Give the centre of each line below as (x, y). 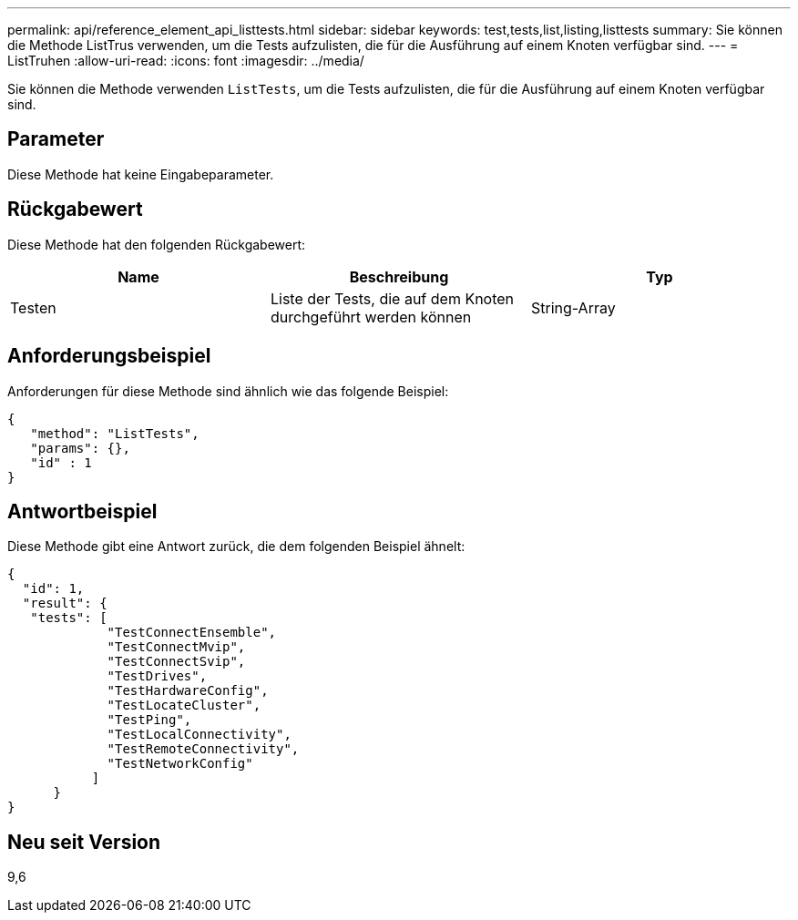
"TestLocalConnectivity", (199, 735)
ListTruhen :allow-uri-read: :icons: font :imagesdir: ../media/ (186, 61)
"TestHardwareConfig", (188, 691)
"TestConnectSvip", (176, 662)
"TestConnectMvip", (176, 647)
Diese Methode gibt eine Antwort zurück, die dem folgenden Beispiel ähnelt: (236, 547)
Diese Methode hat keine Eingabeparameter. (141, 174)
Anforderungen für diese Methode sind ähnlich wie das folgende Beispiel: (228, 391)
